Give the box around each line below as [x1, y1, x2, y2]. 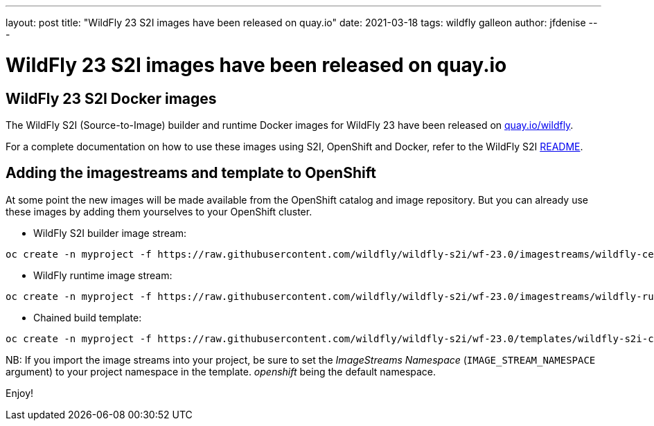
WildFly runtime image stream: [33, 269, 173, 281]
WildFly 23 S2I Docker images [6, 89, 217, 107]
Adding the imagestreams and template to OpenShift [6, 164, 376, 182]
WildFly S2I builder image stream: [33, 227, 187, 239]
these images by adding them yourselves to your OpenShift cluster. [6, 205, 312, 218]
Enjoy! [6, 387, 34, 399]
